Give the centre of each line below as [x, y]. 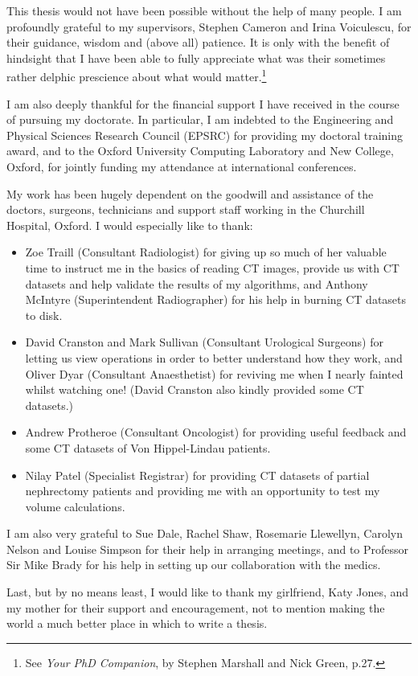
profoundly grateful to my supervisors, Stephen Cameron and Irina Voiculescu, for [209, 26]
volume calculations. [75, 506]
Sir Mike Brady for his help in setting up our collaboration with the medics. [194, 565]
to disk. [44, 315]
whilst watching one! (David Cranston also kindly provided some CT [195, 389]
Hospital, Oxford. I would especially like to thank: [130, 225]
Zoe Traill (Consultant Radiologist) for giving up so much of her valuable [206, 252]
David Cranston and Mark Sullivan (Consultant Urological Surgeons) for [204, 342]
